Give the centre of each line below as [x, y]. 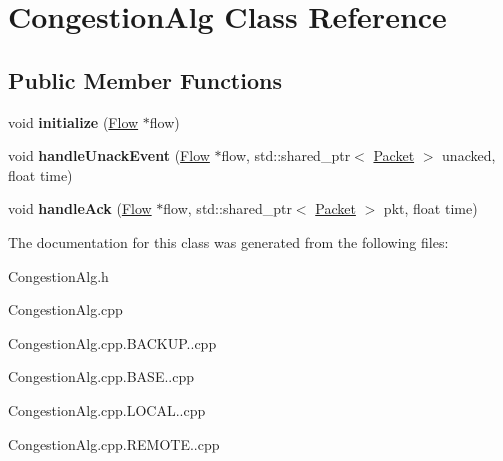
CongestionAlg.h [58, 275]
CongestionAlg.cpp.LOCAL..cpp [107, 409]
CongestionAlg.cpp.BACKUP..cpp [112, 342]
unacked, [469, 155]
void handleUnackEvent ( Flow [109, 155]
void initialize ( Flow [73, 121]
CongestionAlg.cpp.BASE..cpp [101, 376]
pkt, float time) [430, 208]
